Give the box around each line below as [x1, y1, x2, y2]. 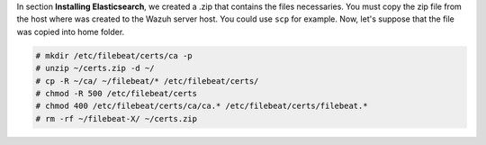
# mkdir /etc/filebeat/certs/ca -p [35, 50, 193, 60]
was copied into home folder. [16, 26, 125, 37]
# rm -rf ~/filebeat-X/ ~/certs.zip [35, 113, 198, 123]
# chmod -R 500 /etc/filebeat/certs [35, 88, 198, 98]
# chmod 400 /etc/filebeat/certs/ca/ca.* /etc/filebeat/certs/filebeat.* [35, 101, 368, 112]
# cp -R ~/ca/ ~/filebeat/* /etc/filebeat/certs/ [35, 76, 259, 86]
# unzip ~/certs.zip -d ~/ [35, 63, 155, 74]
